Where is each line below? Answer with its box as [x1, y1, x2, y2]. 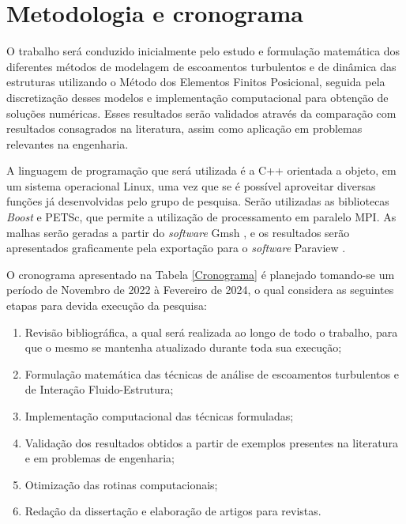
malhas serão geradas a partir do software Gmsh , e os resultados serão [6, 224, 350, 240]
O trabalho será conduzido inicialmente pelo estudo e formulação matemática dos [6, 43, 400, 59]
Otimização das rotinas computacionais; [24, 476, 218, 492]
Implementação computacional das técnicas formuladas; [24, 408, 294, 424]
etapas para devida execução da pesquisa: [6, 297, 207, 314]
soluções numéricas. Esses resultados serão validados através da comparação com [6, 104, 397, 121]
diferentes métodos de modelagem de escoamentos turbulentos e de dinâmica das [6, 58, 397, 74]
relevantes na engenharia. [6, 135, 129, 152]
